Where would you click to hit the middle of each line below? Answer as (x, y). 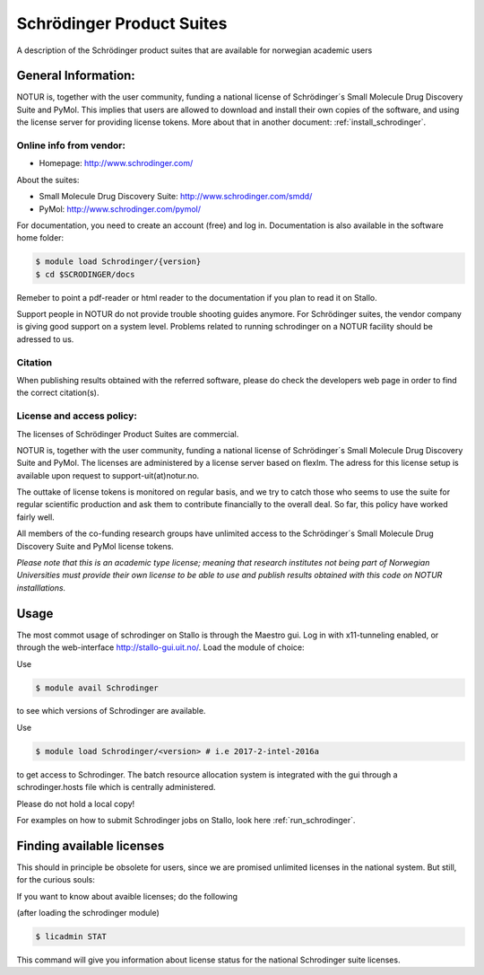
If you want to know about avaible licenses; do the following (127, 896)
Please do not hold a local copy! (76, 804)
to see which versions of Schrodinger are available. (111, 711)
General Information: (76, 76)
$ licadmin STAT (71, 937)
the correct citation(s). (58, 393)
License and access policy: (77, 416)
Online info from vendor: (71, 145)
